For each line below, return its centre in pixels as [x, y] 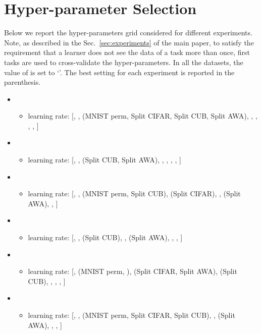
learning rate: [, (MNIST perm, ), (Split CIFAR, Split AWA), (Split [133, 271]
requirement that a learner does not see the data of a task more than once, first [127, 52]
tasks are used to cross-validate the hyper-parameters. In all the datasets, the [124, 62]
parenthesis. [22, 82]
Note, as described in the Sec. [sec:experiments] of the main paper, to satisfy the [129, 42]
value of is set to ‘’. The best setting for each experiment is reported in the [119, 72]
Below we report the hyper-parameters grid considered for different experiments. [128, 33]
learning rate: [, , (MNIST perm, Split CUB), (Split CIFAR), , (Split [134, 193]
